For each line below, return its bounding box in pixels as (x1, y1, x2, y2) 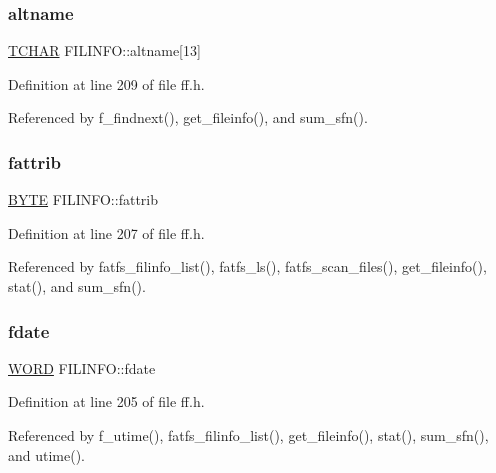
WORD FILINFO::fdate (8, 357, 156, 378)
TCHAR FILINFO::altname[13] (8, 40, 201, 61)
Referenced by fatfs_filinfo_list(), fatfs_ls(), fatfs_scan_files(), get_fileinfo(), (8, 256, 487, 277)
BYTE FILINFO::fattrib (8, 189, 158, 210)
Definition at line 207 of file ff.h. (8, 222, 205, 243)
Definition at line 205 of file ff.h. (8, 391, 205, 412)
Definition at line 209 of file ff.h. (8, 73, 205, 94)
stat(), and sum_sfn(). (8, 276, 146, 296)
